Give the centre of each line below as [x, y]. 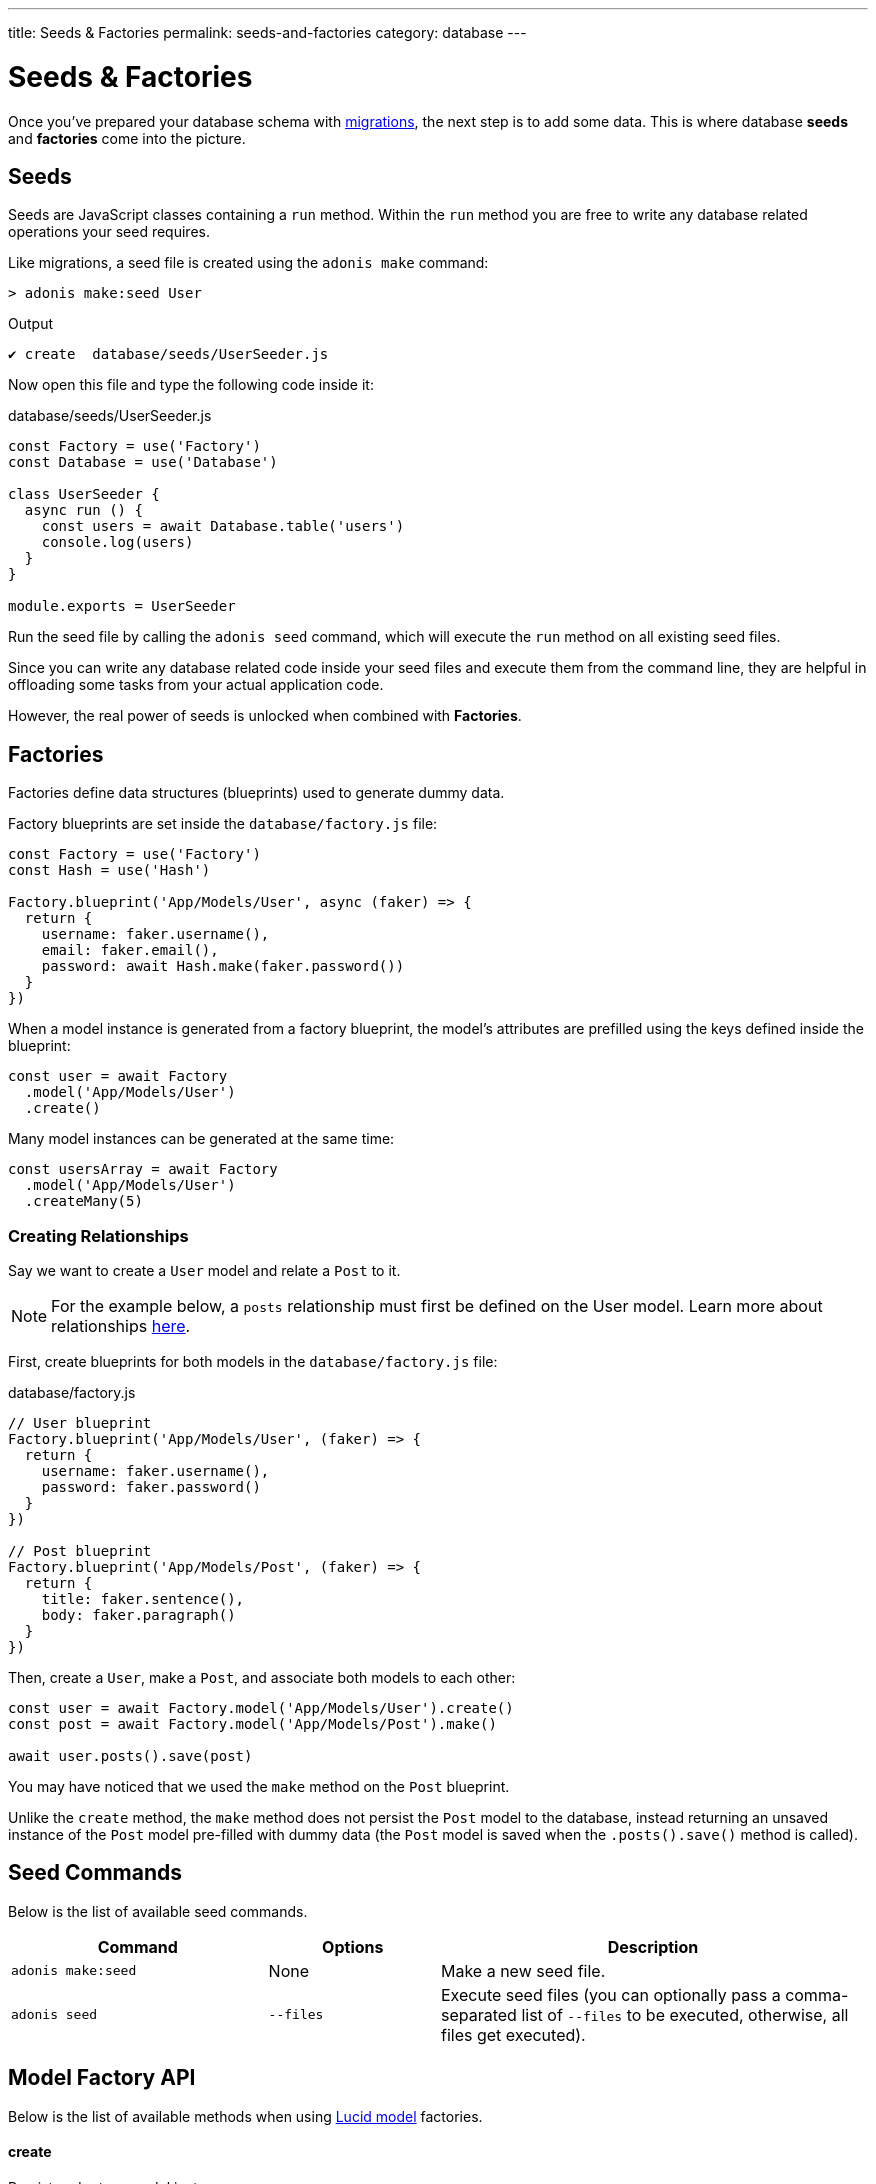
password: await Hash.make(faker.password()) [223, 966]
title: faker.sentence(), [143, 1598]
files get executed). [513, 2034]
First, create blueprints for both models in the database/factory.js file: [253, 1361]
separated [478, 2014]
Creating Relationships [98, 1235]
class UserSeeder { [84, 494]
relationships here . [121, 1325]
